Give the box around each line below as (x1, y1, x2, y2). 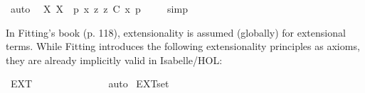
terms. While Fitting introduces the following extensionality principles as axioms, (6, 39, 360, 54)
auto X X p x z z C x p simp (10, 1, 188, 15)
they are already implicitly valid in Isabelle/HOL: (6, 52, 223, 67)
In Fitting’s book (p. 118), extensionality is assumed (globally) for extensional (6, 25, 346, 39)
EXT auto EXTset (10, 76, 169, 91)
